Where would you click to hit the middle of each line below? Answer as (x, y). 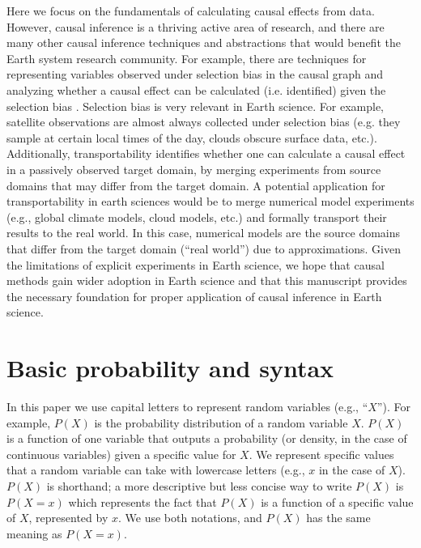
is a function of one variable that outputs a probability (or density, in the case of (207, 438)
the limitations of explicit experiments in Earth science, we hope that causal (196, 264)
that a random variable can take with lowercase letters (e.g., (156, 470)
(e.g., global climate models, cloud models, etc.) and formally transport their (197, 217)
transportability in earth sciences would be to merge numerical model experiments (210, 201)
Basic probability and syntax (170, 368)
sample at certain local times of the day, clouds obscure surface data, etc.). (192, 137)
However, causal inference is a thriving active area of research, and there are (196, 26)
